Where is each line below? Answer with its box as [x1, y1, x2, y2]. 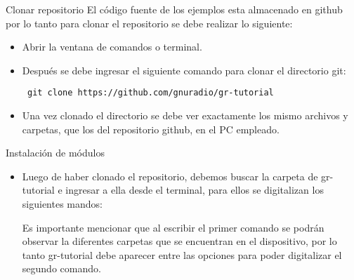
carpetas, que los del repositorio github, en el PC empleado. [22, 121, 280, 136]
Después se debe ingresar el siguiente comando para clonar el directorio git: [22, 62, 346, 77]
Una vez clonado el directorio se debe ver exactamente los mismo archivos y [22, 108, 348, 123]
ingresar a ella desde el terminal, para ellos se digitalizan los [65, 182, 324, 197]
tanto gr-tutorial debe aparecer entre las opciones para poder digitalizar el [22, 247, 342, 262]
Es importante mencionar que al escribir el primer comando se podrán [22, 220, 324, 234]
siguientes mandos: [22, 196, 103, 211]
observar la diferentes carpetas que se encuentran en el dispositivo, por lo [22, 234, 337, 248]
